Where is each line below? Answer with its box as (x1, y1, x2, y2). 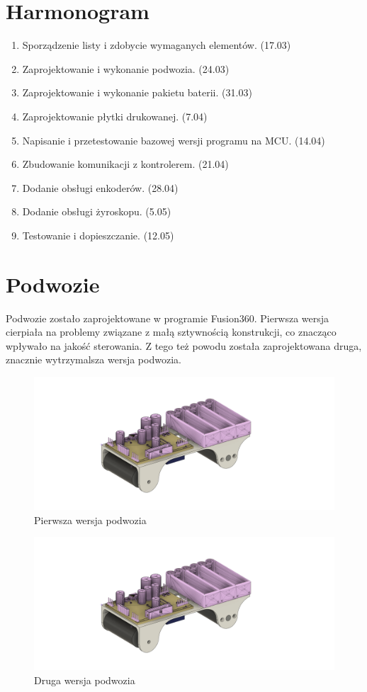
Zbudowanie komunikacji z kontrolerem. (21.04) (22, 157, 229, 171)
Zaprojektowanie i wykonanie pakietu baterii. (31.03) (22, 85, 252, 100)
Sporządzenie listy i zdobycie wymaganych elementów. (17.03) (22, 38, 291, 52)
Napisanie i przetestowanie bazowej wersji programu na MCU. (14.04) (22, 132, 325, 147)
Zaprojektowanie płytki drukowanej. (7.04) (22, 108, 208, 123)
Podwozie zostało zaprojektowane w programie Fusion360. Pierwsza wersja (6, 310, 329, 325)
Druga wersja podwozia (34, 672, 135, 687)
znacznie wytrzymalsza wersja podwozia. (6, 352, 181, 367)
